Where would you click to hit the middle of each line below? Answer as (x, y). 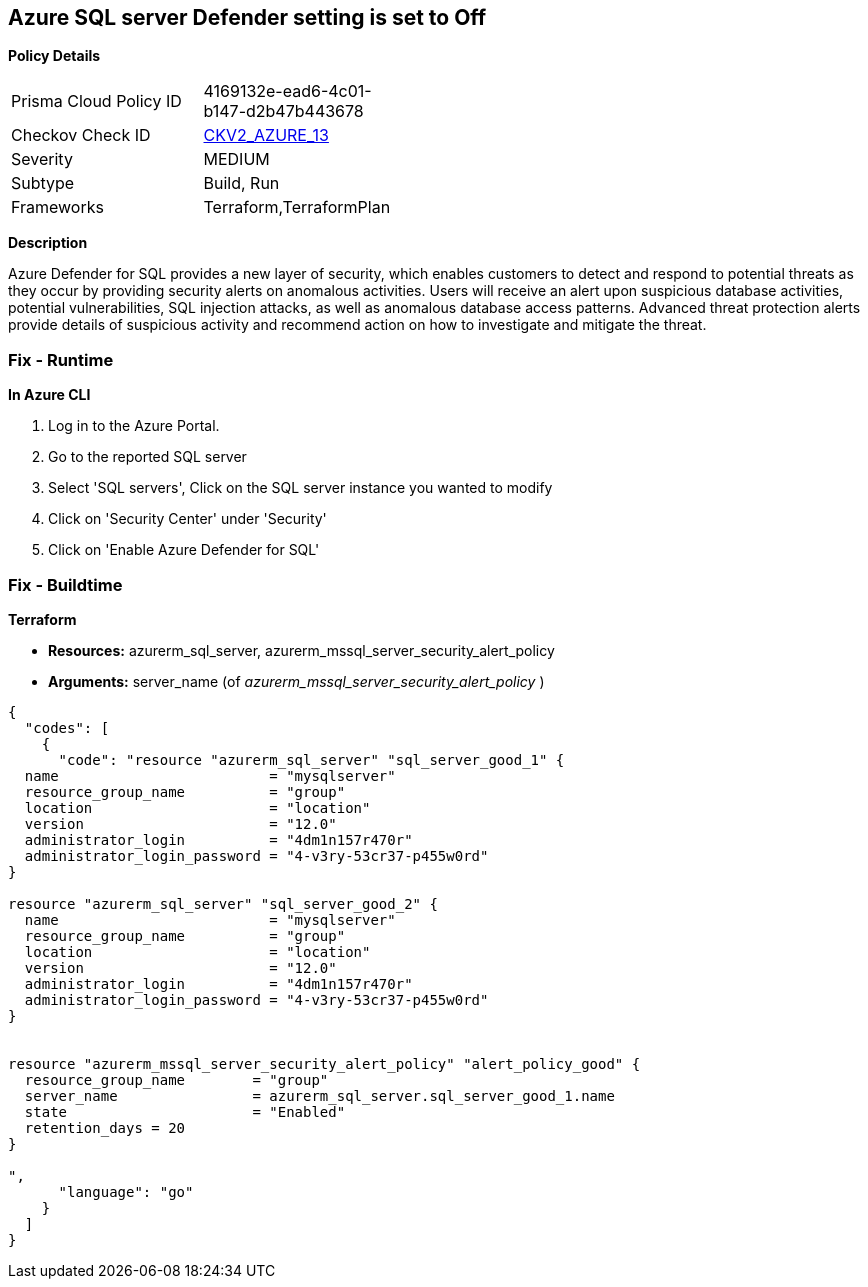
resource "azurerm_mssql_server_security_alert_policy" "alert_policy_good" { (324, 1063)
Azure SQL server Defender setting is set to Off (247, 17)
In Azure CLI (49, 395)
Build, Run (241, 183)
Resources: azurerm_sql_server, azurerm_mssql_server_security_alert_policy (301, 650)
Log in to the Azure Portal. (134, 426)
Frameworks (57, 207)
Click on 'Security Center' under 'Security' (187, 519)
